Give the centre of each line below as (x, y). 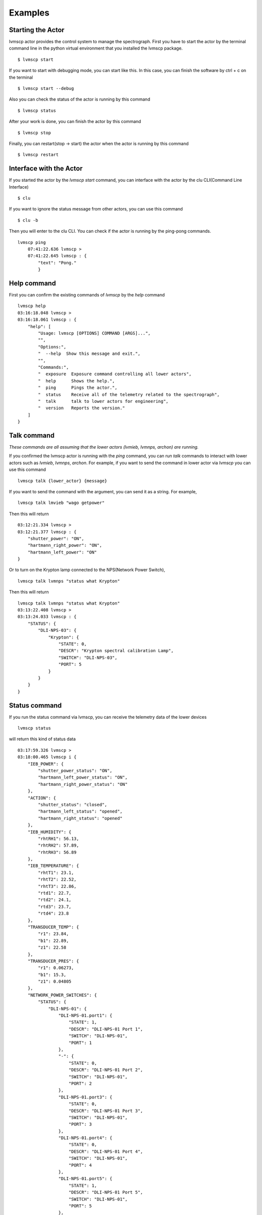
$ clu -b (28, 220)
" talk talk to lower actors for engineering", (103, 401)
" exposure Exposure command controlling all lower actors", (115, 374)
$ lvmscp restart (38, 155)
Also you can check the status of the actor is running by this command (80, 99)
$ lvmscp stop (34, 133)
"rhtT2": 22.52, (57, 879)
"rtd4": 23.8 (53, 913)
